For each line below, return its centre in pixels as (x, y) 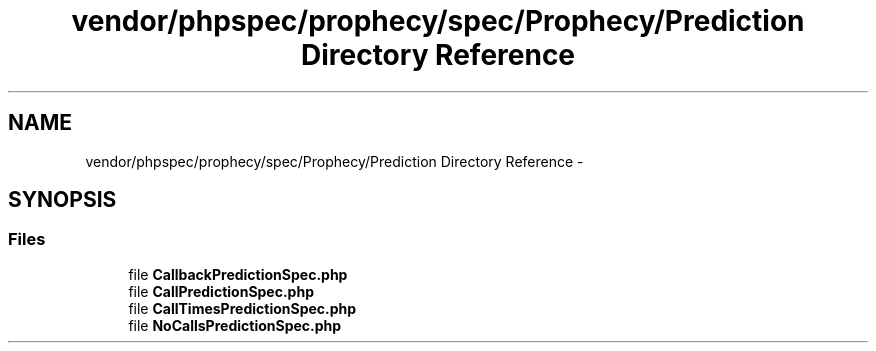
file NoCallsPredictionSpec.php (235, 325)
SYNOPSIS (62, 200)
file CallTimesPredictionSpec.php (242, 308)
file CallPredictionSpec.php (221, 291)
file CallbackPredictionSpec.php (238, 274)
